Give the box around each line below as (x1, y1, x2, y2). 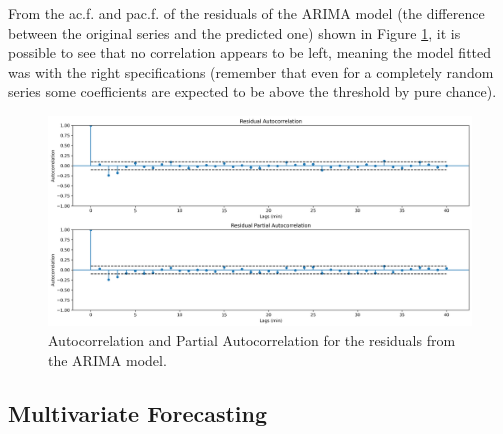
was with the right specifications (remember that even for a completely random (8, 61, 494, 82)
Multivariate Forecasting (8, 398, 268, 429)
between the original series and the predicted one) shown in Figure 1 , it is (8, 22, 461, 43)
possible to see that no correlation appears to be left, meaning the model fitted (8, 42, 492, 63)
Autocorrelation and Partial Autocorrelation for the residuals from (48, 329, 456, 350)
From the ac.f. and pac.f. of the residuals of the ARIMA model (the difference (8, 3, 485, 23)
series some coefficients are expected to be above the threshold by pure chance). (8, 81, 497, 102)
